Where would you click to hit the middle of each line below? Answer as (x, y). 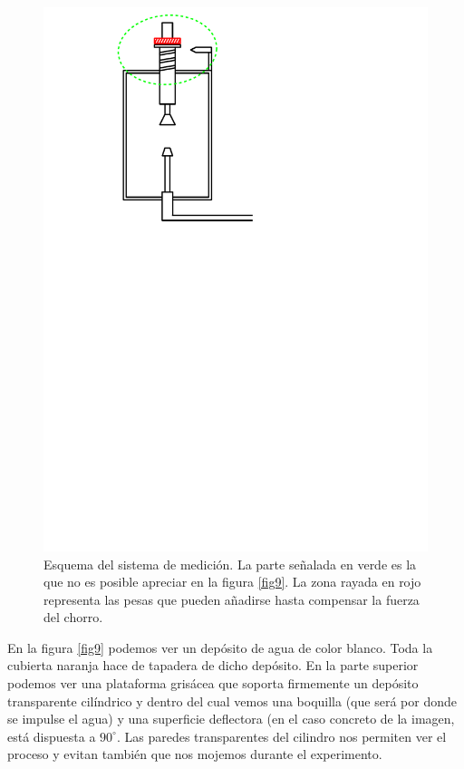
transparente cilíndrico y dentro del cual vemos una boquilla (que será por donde (232, 701)
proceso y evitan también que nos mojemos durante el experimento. (195, 754)
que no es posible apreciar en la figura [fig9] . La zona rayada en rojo (232, 582)
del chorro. (73, 617)
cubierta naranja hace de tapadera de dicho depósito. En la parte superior (213, 665)
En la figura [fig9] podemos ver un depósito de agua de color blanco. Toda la (220, 647)
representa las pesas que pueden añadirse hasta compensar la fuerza (232, 599)
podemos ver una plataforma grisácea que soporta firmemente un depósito (213, 683)
